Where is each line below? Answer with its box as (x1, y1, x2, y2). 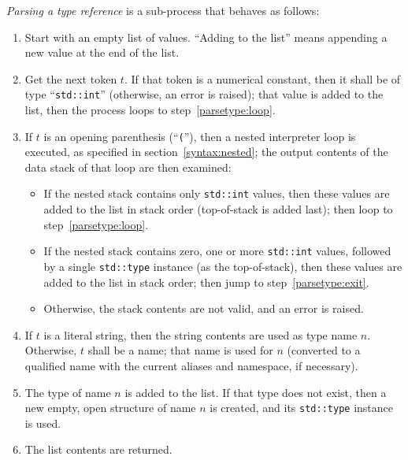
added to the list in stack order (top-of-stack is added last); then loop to (43, 201, 393, 217)
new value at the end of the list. (24, 44, 180, 61)
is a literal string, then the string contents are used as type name (43, 326, 358, 343)
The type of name (24, 384, 111, 400)
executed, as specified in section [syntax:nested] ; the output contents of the (24, 143, 388, 160)
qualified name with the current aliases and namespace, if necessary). (24, 358, 358, 373)
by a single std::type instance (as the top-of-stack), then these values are (43, 258, 402, 274)
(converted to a (287, 342, 361, 358)
